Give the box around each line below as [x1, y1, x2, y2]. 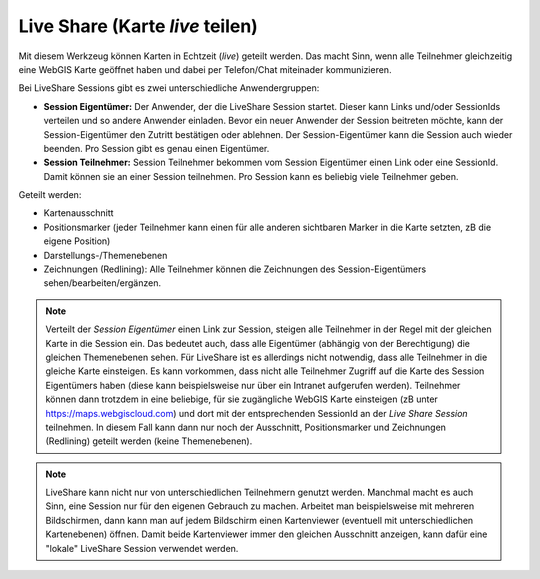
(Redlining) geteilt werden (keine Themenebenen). [45, 435, 253, 447]
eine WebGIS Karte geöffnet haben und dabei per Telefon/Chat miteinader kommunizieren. [18, 63, 392, 75]
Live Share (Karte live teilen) [18, 15, 259, 37]
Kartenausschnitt [43, 207, 114, 219]
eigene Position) [43, 235, 111, 247]
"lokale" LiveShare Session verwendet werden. [45, 542, 239, 554]
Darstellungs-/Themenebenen [43, 249, 168, 261]
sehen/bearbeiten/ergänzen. [43, 277, 162, 289]
